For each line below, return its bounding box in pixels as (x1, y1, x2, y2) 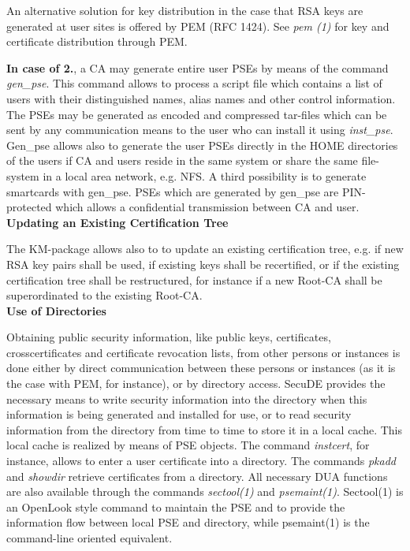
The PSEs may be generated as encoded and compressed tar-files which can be (6, 106, 387, 122)
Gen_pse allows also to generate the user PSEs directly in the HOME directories (6, 136, 398, 153)
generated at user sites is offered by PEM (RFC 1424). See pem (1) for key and (6, 17, 389, 34)
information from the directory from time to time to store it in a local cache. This (6, 421, 403, 437)
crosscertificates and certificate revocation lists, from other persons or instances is (6, 344, 401, 360)
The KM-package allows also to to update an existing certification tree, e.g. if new (6, 240, 404, 257)
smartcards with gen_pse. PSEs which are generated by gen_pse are (6, 183, 339, 199)
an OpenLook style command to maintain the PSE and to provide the (6, 498, 345, 515)
